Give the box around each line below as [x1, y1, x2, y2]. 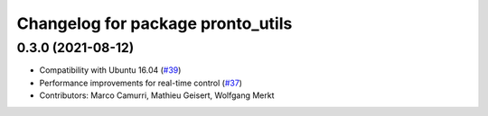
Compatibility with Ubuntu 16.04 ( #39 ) [39, 65, 182, 76]
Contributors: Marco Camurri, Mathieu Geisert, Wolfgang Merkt [39, 90, 275, 101]
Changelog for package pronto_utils [16, 13, 293, 33]
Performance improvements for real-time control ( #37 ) [39, 77, 243, 88]
